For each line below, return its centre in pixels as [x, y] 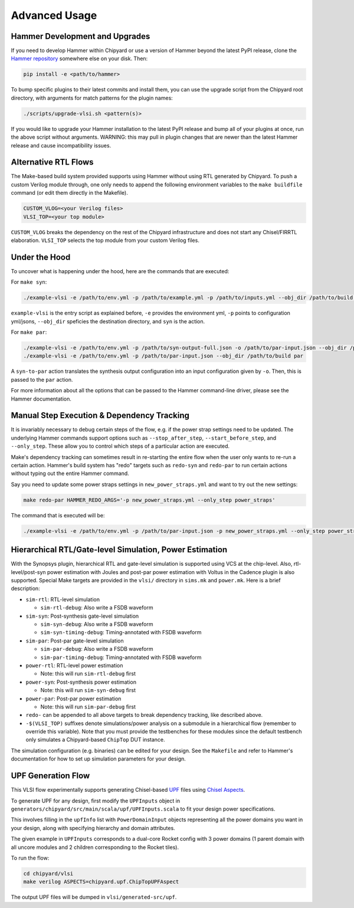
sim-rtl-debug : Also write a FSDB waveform [97, 608]
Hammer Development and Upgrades [81, 36]
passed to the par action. [42, 379]
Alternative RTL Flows [52, 162]
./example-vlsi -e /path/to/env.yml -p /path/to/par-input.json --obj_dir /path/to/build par [163, 356]
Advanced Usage [54, 15]
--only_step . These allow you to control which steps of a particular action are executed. [120, 446]
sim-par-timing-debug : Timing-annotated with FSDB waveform [121, 657]
